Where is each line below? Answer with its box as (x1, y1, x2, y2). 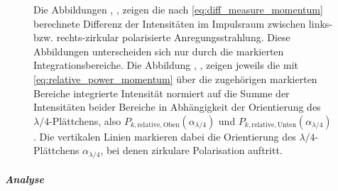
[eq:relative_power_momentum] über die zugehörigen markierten (33, 71, 317, 86)
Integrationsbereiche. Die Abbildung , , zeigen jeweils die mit (33, 58, 298, 72)
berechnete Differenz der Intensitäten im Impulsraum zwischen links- (33, 16, 333, 31)
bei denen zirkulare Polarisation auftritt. (106, 143, 283, 158)
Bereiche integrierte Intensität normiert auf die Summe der (33, 85, 290, 100)
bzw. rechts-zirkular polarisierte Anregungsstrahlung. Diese (33, 30, 290, 45)
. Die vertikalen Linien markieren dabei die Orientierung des (33, 129, 296, 143)
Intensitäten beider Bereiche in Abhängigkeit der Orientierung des (33, 99, 321, 114)
